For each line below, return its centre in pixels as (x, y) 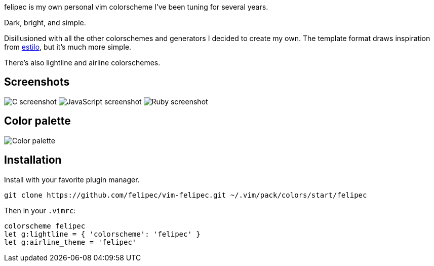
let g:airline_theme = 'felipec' (70, 242)
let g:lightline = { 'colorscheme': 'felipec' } (102, 234)
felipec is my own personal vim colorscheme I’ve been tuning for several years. (136, 7)
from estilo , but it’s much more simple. (68, 47)
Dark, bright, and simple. (45, 23)
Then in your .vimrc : (40, 210)
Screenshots (37, 82)
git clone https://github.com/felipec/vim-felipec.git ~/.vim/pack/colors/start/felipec (186, 195)
